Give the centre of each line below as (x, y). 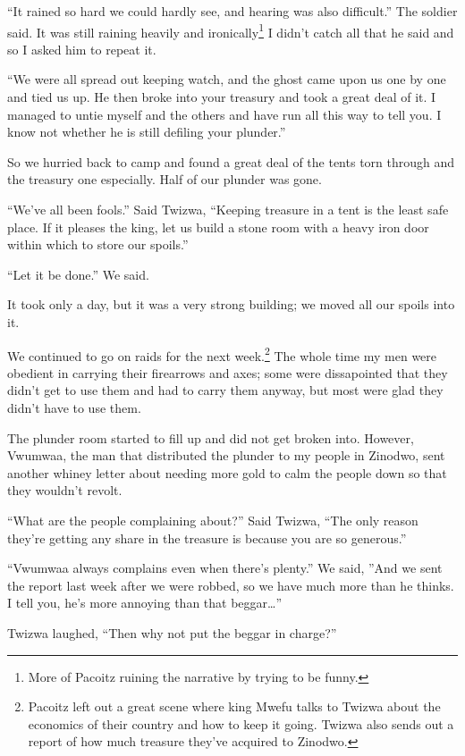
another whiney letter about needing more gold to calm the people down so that (227, 472)
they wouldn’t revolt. (65, 490)
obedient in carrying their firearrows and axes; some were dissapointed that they (228, 372)
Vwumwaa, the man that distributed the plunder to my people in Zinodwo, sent (226, 455)
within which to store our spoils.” (98, 244)
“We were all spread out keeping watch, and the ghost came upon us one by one (227, 79)
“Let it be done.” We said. (78, 274)
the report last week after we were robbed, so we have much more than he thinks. (231, 585)
